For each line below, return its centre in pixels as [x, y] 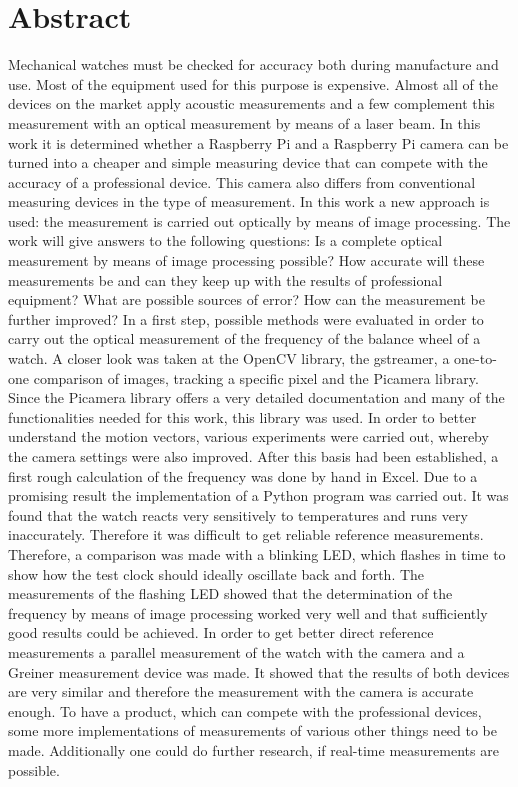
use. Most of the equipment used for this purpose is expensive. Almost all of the [253, 83]
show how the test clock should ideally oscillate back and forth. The [216, 573]
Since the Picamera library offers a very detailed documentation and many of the [256, 397]
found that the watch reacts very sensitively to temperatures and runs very [238, 514]
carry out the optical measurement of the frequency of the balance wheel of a [244, 338]
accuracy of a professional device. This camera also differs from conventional [242, 181]
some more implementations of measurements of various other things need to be [253, 730]
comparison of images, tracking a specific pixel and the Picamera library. [256, 377]
